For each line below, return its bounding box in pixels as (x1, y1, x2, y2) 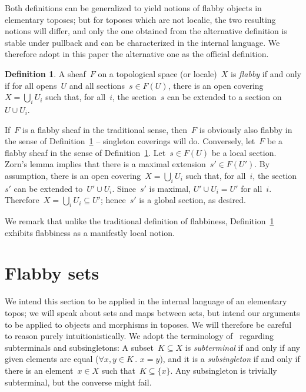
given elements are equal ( (5, 353, 99, 365)
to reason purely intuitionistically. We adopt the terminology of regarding (5, 330, 274, 342)
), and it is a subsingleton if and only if (159, 353, 300, 365)
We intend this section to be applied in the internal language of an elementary (5, 295, 287, 307)
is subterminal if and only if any (185, 341, 300, 353)
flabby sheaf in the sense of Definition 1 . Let (5, 146, 166, 158)
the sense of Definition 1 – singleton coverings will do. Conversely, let (5, 135, 255, 147)
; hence (100, 194, 126, 206)
